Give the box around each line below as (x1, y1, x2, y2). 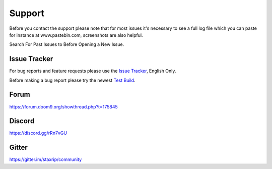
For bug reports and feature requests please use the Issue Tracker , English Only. (9, 68, 176, 74)
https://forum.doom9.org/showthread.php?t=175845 (9, 103, 118, 109)
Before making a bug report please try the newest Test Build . (9, 77, 135, 83)
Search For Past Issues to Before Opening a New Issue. (9, 41, 124, 47)
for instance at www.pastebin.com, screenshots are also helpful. (9, 32, 143, 38)
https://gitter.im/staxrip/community (9, 156, 82, 162)
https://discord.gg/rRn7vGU (9, 130, 67, 136)
